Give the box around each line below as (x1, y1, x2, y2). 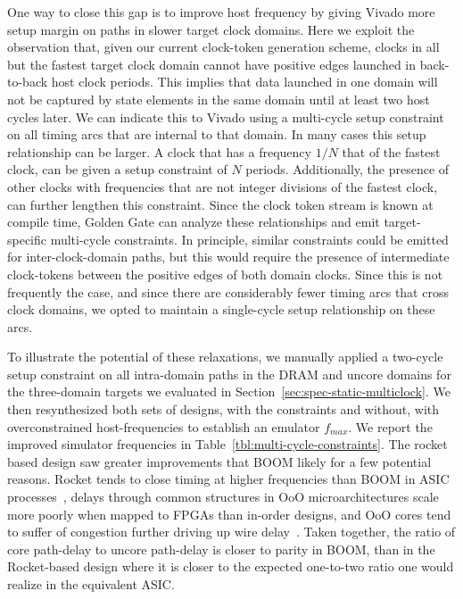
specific (7, 229, 47, 248)
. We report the (348, 417, 433, 436)
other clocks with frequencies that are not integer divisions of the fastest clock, (7, 177, 438, 196)
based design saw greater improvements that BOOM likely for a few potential (7, 452, 432, 470)
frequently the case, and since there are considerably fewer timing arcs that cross (7, 282, 449, 301)
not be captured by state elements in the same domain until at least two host (7, 89, 430, 108)
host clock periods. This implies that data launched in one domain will (51, 72, 438, 91)
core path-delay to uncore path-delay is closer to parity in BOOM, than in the (7, 539, 435, 558)
